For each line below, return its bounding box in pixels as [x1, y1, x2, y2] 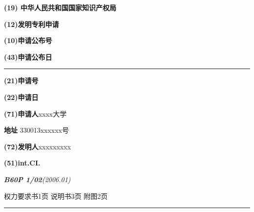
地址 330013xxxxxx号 [4, 125, 69, 135]
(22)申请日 [4, 92, 39, 102]
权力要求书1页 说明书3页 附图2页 [4, 190, 108, 201]
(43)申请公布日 [4, 51, 52, 62]
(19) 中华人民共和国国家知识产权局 [4, 2, 116, 12]
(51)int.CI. [4, 158, 41, 168]
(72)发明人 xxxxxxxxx [4, 141, 71, 151]
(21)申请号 [4, 75, 39, 86]
